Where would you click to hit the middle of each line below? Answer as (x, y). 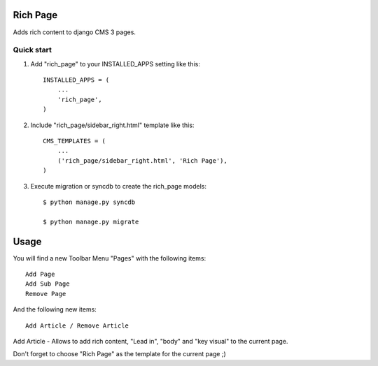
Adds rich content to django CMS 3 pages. (75, 32)
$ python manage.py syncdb (89, 202)
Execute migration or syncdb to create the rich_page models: (118, 186)
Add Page (40, 274)
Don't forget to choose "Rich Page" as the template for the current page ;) (120, 354)
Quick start (33, 50)
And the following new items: (55, 309)
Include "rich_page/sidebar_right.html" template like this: (112, 125)
